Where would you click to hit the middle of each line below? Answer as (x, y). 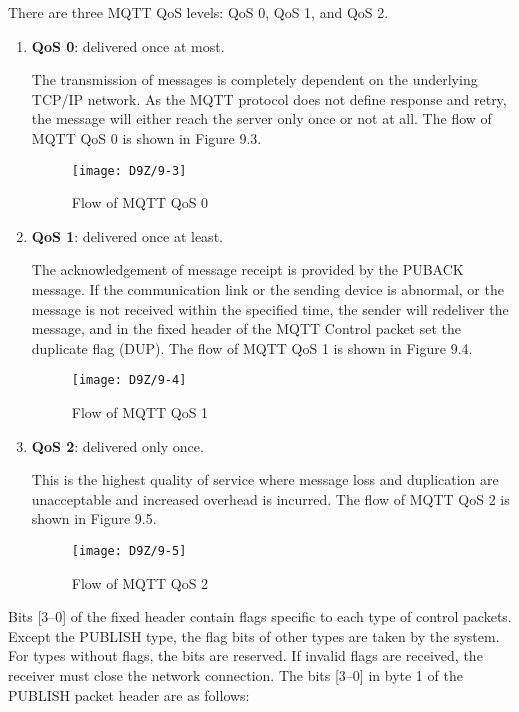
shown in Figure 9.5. (94, 518)
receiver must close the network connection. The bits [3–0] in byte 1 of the (235, 675)
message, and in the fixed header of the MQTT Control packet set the (246, 328)
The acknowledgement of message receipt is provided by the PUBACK (247, 269)
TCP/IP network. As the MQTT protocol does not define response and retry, (269, 98)
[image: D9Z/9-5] (129, 551)
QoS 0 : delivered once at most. (128, 45)
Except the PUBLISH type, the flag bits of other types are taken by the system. (254, 635)
